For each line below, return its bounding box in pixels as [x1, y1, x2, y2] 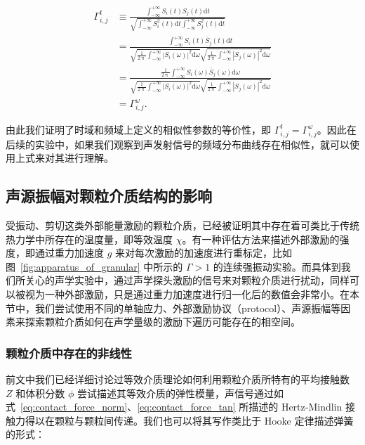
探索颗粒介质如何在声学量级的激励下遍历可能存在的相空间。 [25, 314, 300, 329]
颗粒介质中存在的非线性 [6, 344, 132, 361]
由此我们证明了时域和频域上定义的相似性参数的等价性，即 [6, 122, 271, 136]
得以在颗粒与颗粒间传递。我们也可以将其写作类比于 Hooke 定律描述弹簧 [25, 413, 354, 427]
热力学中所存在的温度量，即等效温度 [6, 231, 173, 246]
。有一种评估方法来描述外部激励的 [182, 231, 340, 246]
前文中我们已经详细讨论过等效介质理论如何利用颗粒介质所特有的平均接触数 [6, 371, 350, 386]
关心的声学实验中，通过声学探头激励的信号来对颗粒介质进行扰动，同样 [25, 273, 350, 288]
